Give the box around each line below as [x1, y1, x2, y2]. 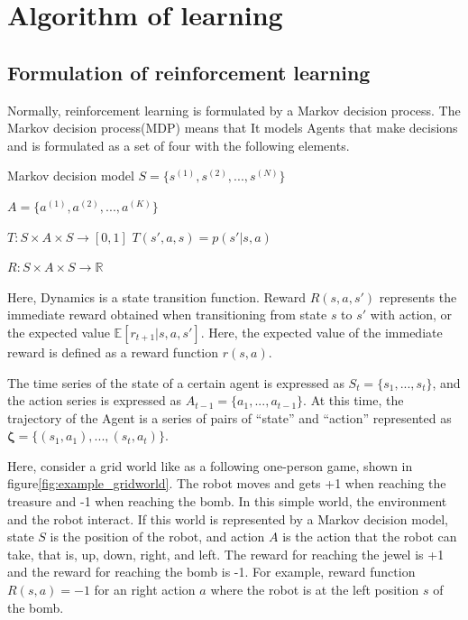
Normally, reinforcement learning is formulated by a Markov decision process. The [7, 100, 461, 119]
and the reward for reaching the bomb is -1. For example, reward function [7, 562, 416, 581]
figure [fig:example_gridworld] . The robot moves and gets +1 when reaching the [7, 474, 446, 493]
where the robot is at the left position [210, 580, 419, 599]
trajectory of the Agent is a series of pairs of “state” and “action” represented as [7, 408, 452, 427]
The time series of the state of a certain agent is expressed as [7, 373, 344, 392]
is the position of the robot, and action [50, 527, 265, 546]
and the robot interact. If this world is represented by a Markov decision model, [7, 509, 448, 528]
